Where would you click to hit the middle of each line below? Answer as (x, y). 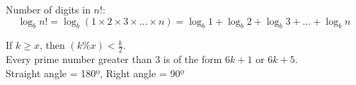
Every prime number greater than (79, 59)
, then (52, 45)
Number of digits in (48, 9)
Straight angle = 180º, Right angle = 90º (95, 73)
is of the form (193, 59)
